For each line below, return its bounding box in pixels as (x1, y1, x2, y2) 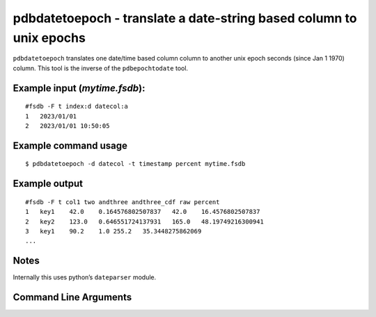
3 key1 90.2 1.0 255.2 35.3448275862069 (25, 227, 202, 235)
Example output (13, 178, 84, 190)
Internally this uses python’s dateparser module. (13, 273, 157, 281)
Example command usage (13, 139, 128, 151)
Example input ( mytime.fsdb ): (13, 82, 146, 94)
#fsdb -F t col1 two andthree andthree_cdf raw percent (25, 198, 220, 206)
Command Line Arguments (13, 291, 132, 303)
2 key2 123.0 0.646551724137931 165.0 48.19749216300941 (25, 217, 264, 226)
